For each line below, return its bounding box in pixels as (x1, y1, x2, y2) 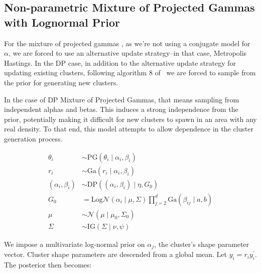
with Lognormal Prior (4, 14, 120, 30)
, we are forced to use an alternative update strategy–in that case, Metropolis (8, 48, 247, 58)
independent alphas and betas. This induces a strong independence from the (4, 104, 238, 114)
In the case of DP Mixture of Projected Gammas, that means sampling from (4, 94, 239, 104)
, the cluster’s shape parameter (154, 238, 249, 249)
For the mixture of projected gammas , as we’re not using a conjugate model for (4, 38, 250, 48)
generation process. (4, 133, 63, 144)
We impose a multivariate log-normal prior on (4, 238, 145, 249)
